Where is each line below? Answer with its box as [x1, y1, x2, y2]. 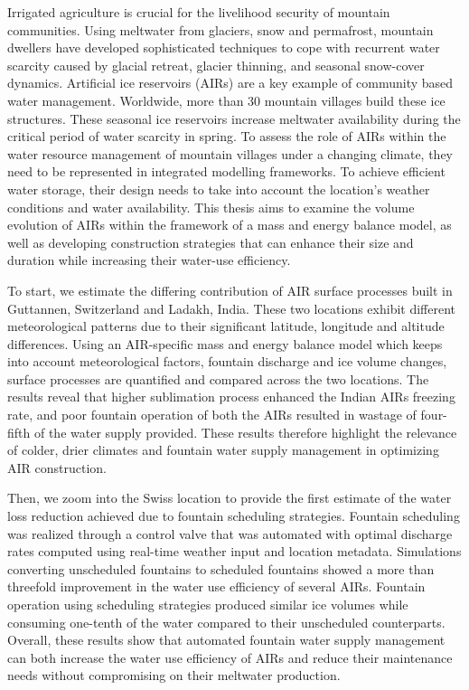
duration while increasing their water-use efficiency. [7, 250, 291, 269]
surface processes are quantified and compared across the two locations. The [7, 369, 429, 388]
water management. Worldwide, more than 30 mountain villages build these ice [7, 90, 446, 109]
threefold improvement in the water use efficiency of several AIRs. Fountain [7, 577, 426, 596]
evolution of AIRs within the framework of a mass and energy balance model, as [7, 215, 452, 234]
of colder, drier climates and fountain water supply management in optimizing [7, 440, 439, 459]
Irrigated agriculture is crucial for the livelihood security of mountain [7, 3, 390, 21]
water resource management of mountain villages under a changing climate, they [7, 144, 454, 163]
